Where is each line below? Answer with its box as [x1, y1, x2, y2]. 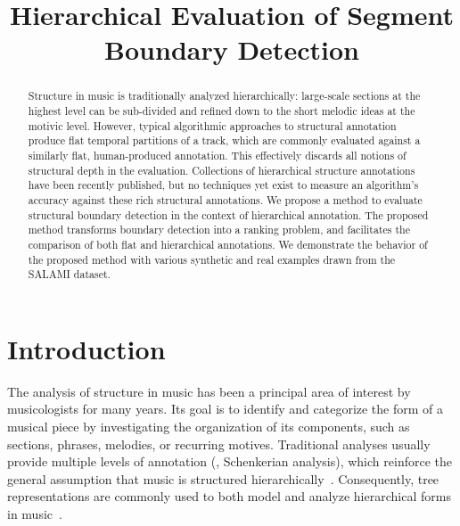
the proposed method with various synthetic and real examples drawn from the [28, 251, 396, 267]
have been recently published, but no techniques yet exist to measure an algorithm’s [28, 177, 419, 193]
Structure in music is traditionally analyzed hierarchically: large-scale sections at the [28, 88, 421, 103]
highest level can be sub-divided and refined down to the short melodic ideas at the [28, 103, 415, 119]
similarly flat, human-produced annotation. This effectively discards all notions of [28, 147, 407, 162]
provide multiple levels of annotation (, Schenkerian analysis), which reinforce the [7, 452, 452, 471]
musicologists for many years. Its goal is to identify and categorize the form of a [7, 399, 444, 418]
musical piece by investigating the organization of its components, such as [7, 417, 410, 436]
